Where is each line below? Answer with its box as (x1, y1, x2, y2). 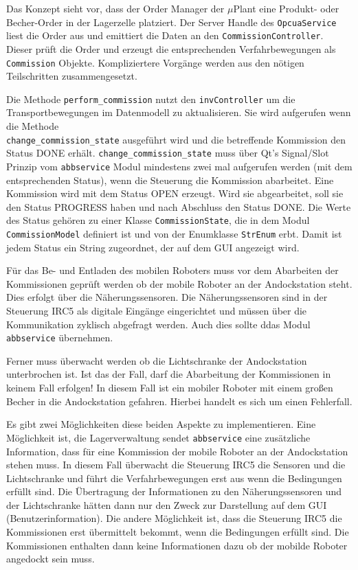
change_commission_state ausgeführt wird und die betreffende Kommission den (6, 132, 346, 146)
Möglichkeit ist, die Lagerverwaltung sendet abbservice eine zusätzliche (6, 430, 311, 444)
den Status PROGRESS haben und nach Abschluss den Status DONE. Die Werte (6, 199, 351, 214)
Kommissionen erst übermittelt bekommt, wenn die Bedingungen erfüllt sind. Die (6, 525, 349, 539)
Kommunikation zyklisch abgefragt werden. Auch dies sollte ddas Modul (6, 317, 311, 331)
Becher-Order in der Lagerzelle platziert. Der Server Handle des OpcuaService (6, 14, 337, 29)
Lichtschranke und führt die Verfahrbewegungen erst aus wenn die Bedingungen (6, 470, 342, 485)
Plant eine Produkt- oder (233, 1, 339, 15)
